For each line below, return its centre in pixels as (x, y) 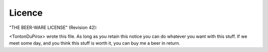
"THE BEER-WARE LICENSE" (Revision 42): (53, 27)
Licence (26, 13)
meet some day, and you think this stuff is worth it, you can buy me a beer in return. (95, 43)
